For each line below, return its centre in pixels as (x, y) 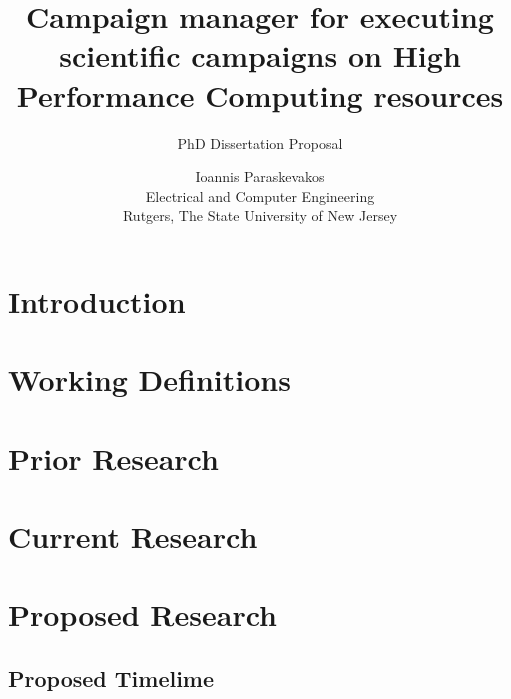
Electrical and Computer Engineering (260, 195)
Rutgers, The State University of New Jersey (260, 215)
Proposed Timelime (111, 677)
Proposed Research (142, 614)
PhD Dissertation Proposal (260, 142)
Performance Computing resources (260, 94)
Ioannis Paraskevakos (260, 176)
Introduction (97, 300)
